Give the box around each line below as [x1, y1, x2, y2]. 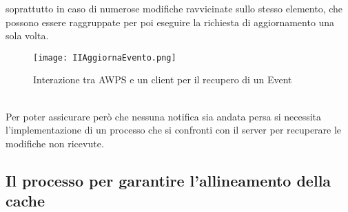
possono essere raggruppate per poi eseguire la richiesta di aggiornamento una [6, 14, 335, 29]
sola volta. [6, 28, 49, 43]
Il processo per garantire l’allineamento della [6, 169, 331, 191]
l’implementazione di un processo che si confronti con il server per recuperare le [6, 123, 342, 137]
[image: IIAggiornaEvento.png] [33, 52, 176, 63]
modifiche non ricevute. [6, 136, 104, 150]
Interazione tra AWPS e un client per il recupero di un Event [33, 72, 292, 87]
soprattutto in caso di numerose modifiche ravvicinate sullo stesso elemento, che [6, 1, 343, 15]
